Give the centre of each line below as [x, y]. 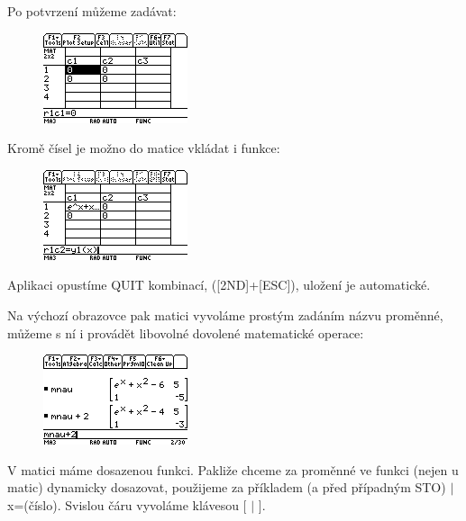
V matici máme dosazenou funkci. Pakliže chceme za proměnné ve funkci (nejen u [233, 469]
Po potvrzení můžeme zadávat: [92, 11]
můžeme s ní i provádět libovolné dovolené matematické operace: [186, 332]
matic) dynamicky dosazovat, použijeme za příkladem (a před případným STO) [227, 487]
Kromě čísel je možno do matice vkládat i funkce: [144, 148]
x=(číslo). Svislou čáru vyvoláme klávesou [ [127, 504]
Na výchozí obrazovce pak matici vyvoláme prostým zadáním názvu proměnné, [225, 314]
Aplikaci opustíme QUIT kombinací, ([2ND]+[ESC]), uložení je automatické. [219, 285]
